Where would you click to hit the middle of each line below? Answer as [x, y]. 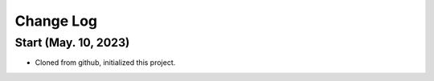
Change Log [56, 21]
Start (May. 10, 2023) [72, 43]
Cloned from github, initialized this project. [105, 63]
